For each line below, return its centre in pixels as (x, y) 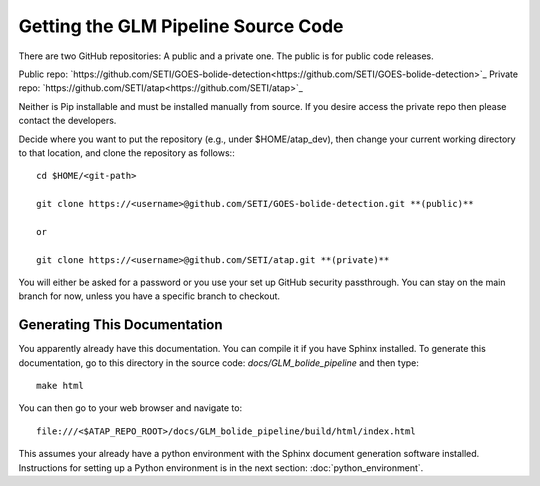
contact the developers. (67, 121)
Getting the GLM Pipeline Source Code (181, 26)
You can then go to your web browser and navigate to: (130, 408)
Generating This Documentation (121, 325)
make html (60, 386)
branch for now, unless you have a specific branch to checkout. (149, 296)
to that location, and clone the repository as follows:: (126, 152)
